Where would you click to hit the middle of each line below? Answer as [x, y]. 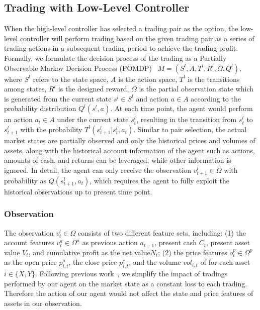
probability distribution [40, 108]
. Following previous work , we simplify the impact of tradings [131, 274]
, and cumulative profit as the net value [89, 252]
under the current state [93, 119]
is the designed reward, [94, 89]
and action [152, 98]
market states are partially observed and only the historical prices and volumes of [130, 140]
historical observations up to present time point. [78, 191]
